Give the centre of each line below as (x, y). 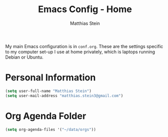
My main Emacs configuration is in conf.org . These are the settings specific (84, 46)
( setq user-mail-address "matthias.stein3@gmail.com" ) (64, 96)
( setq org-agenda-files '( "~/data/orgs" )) (51, 129)
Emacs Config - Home (85, 9)
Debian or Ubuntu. (25, 57)
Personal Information (51, 78)
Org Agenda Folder (46, 116)
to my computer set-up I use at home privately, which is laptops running (80, 52)
